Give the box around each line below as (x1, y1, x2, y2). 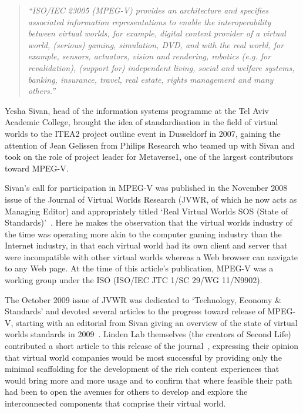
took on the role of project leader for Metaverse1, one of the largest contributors (5, 150, 294, 163)
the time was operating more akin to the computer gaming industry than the (5, 227, 282, 240)
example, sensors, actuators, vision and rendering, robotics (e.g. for (28, 50, 271, 62)
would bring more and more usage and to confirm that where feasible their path (5, 374, 292, 386)
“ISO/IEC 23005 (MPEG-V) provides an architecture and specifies (28, 4, 269, 16)
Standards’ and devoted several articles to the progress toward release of (5, 305, 265, 317)
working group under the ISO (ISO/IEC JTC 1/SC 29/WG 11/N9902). (5, 274, 262, 286)
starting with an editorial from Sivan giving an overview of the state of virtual (16, 316, 298, 328)
